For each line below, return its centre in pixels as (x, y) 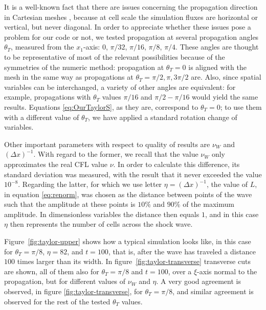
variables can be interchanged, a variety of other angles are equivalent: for (120, 87)
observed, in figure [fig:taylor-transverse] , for (73, 291)
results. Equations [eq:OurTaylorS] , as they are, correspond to (101, 106)
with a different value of (42, 117)
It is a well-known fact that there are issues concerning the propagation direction (131, 7)
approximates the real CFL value (56, 164)
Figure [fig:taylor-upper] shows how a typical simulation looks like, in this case (128, 241)
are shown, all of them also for (52, 271)
